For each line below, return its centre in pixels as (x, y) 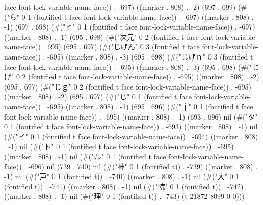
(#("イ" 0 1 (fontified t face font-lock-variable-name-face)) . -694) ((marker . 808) (131, 136)
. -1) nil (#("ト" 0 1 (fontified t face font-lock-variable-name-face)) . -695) (119, 146)
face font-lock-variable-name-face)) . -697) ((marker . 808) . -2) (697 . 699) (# (126, 7)
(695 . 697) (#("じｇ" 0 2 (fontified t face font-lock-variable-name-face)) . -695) (128, 86)
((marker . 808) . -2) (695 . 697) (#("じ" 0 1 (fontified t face (98, 96)
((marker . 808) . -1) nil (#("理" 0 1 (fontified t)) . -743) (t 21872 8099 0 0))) (124, 196)
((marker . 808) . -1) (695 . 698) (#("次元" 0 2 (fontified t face (101, 36)
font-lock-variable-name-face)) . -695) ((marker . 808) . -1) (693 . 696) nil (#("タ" (131, 116)
